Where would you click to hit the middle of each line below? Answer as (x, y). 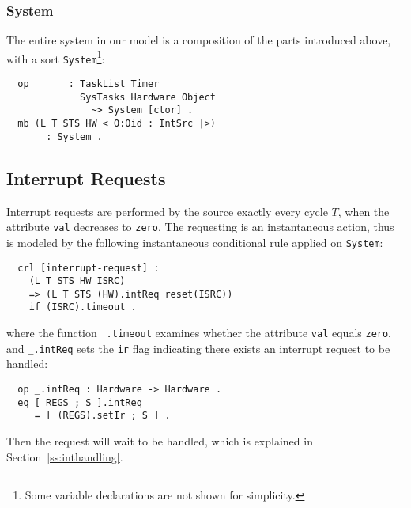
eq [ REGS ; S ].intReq (80, 402)
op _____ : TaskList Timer (89, 84)
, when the (364, 211)
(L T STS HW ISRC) (77, 281)
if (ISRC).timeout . (83, 307)
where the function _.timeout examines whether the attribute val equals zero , (199, 333)
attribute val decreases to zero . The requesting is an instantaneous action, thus (200, 227)
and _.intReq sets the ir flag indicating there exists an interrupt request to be (198, 348)
